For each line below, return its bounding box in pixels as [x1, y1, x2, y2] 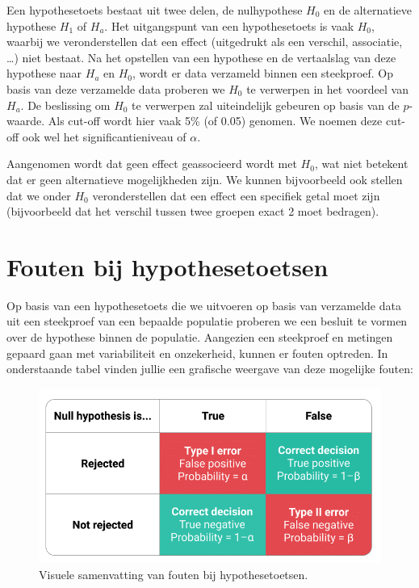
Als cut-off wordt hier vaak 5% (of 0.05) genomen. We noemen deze [48, 112, 383, 129]
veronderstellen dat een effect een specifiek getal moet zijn [92, 187, 380, 204]
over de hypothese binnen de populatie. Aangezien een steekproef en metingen [6, 329, 393, 346]
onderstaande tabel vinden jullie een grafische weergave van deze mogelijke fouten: [6, 360, 413, 377]
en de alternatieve [324, 2, 413, 18]
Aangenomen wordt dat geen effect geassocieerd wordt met [6, 155, 297, 172]
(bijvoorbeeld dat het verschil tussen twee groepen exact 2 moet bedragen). [6, 203, 379, 220]
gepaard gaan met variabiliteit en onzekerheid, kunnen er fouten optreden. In [6, 344, 388, 361]
